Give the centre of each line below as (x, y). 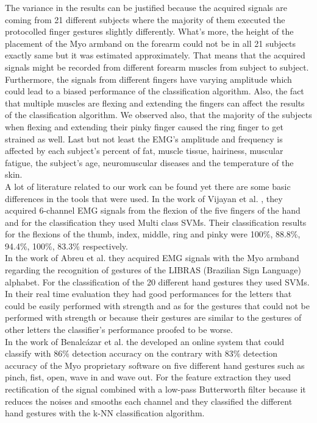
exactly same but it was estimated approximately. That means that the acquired (155, 55)
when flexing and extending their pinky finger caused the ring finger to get (144, 126)
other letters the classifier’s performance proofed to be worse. (119, 330)
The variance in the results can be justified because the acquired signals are (146, 7)
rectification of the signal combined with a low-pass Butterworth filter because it (155, 389)
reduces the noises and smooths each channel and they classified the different (149, 401)
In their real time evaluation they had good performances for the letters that (148, 294)
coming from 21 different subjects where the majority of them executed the (145, 19)
